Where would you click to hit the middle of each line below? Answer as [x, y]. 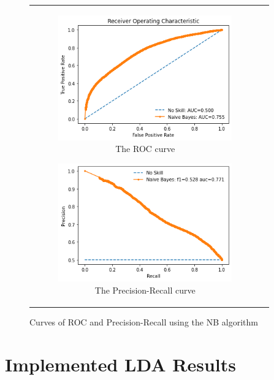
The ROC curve [145, 149]
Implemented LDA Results [120, 364]
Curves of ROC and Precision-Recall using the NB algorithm [144, 322]
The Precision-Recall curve [145, 290]
